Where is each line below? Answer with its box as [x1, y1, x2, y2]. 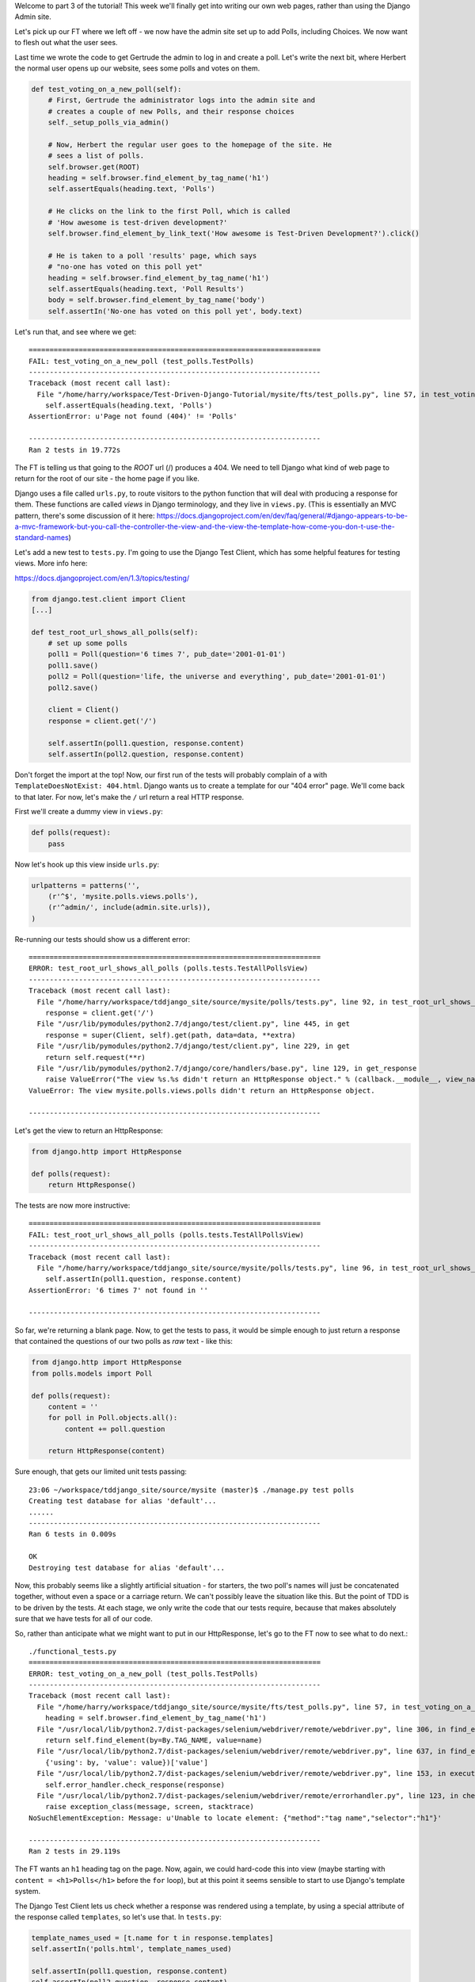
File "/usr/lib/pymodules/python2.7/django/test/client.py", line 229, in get [36, 1042, 351, 1050]
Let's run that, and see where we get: [14, 327, 137, 336]
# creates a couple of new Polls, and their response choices [47, 107, 294, 116]
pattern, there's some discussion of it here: [14, 511, 155, 520]
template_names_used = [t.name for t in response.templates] [31, 1933, 274, 1942]
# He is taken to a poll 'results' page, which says [47, 251, 257, 260]
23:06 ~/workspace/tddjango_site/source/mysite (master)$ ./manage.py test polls [28, 1485, 355, 1494]
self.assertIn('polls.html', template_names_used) [31, 1945, 233, 1953]
